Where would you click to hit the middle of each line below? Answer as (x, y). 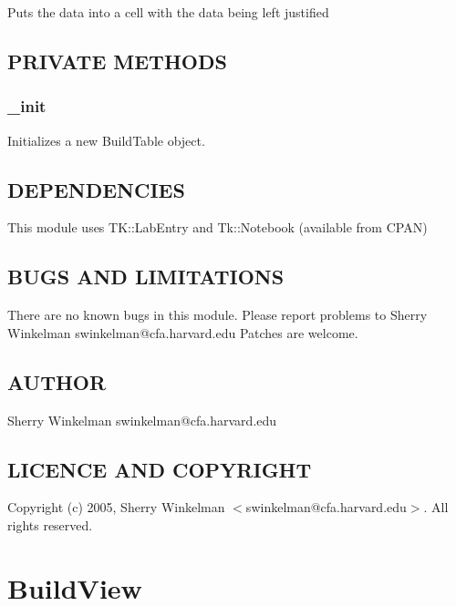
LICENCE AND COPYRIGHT (160, 469)
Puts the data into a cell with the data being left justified (168, 12)
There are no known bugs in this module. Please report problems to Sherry (218, 315)
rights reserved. (50, 524)
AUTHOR (57, 381)
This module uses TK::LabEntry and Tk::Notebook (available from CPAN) (218, 227)
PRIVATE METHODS (117, 61)
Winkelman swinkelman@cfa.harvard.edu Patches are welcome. (183, 332)
